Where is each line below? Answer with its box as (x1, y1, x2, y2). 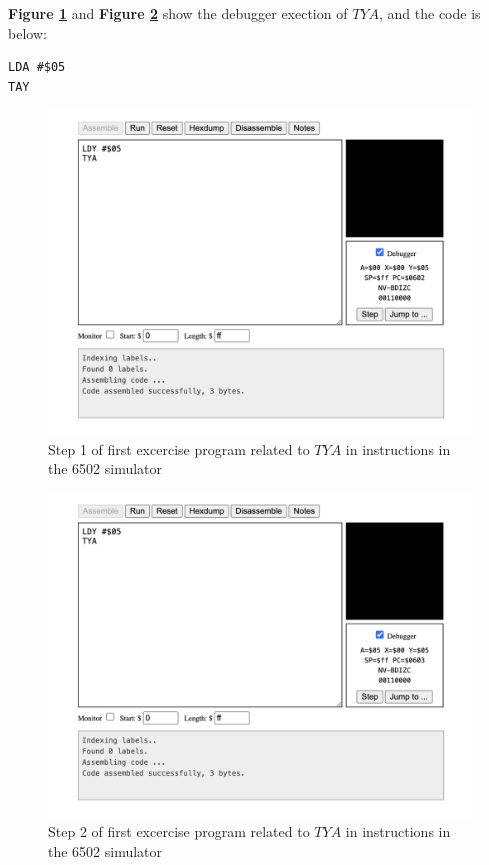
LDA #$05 (8, 60, 66, 75)
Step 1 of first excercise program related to (48, 438, 310, 459)
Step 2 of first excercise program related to (48, 821, 310, 841)
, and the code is (378, 3, 481, 23)
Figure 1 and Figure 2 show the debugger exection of (8, 3, 348, 23)
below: (8, 22, 47, 43)
